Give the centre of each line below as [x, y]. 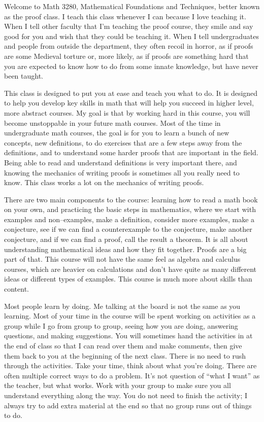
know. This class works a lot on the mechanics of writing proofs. [104, 182]
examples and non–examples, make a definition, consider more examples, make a [129, 219]
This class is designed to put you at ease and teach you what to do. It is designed [131, 93]
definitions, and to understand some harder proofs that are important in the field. [131, 152]
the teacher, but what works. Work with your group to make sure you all [118, 385]
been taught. [24, 76]
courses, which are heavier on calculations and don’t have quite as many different [130, 269]
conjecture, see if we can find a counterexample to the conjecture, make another [128, 229]
